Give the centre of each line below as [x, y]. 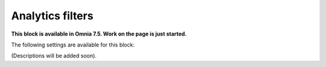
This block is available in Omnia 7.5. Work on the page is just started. [99, 34]
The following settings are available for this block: [73, 45]
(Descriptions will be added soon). [54, 56]
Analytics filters [52, 16]
